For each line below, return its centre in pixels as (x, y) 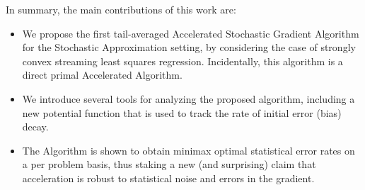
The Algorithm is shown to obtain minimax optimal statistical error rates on (189, 150)
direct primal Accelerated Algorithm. (102, 75)
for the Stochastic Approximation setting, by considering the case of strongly (189, 47)
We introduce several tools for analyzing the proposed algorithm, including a (189, 98)
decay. (35, 127)
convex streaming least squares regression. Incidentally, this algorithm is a (182, 61)
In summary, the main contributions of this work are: (121, 9)
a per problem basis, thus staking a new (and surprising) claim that (169, 164)
